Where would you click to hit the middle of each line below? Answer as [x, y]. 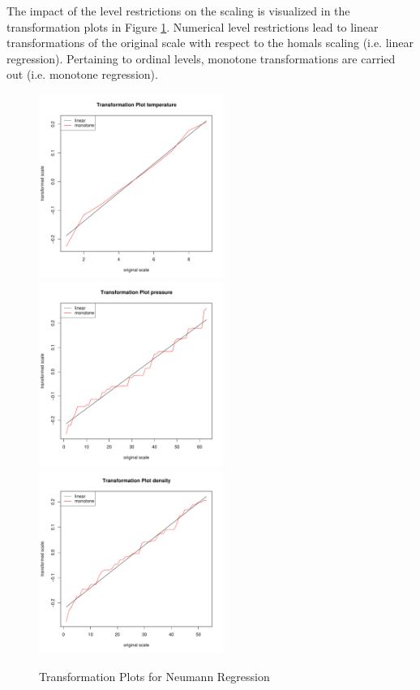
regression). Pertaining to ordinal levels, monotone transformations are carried [201, 58]
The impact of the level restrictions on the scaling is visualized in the [178, 11]
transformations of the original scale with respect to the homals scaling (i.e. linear [210, 43]
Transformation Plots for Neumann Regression [154, 677]
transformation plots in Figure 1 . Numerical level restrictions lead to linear [193, 26]
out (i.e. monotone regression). [82, 74]
